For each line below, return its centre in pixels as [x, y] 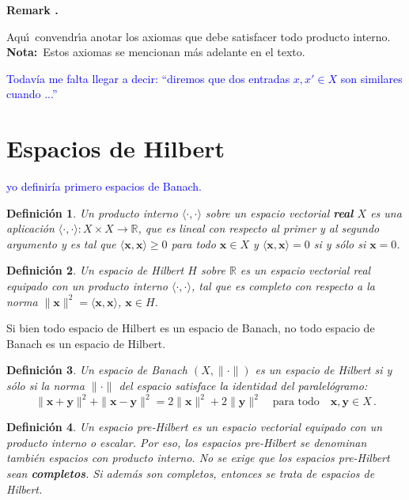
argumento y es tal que [61, 243]
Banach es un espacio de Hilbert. [86, 343]
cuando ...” [32, 94]
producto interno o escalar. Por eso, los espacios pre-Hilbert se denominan [187, 442]
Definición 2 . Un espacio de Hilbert [95, 270]
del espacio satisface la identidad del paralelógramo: [243, 386]
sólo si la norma [45, 386]
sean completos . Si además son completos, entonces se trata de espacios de [191, 473]
